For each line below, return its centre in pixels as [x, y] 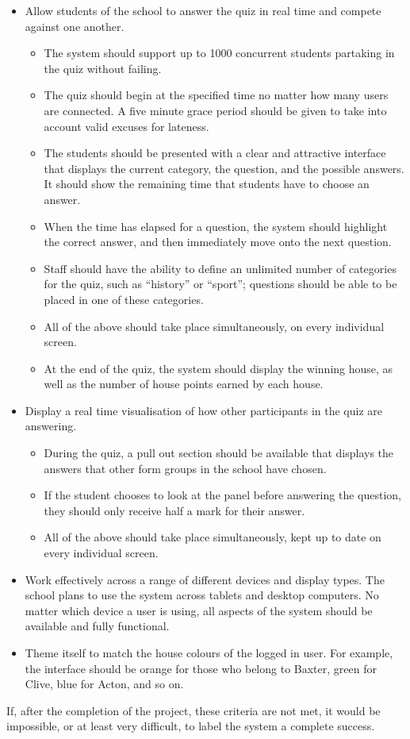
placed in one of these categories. [124, 299]
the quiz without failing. [103, 68]
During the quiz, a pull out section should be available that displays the [219, 453]
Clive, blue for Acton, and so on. [104, 684]
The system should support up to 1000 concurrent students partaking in [219, 53]
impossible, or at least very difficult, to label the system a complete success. [191, 726]
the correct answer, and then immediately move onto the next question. [218, 242]
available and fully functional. [97, 626]
